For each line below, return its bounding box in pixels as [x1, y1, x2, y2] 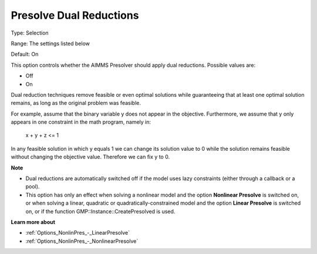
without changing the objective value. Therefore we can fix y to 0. [11, 153, 170, 161]
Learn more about [11, 218, 56, 225]
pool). [25, 183, 40, 190]
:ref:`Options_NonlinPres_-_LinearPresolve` [25, 229, 130, 236]
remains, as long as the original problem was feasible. [11, 100, 141, 107]
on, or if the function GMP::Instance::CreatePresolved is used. [25, 208, 176, 215]
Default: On [11, 50, 39, 58]
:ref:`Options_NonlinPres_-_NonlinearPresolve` [25, 238, 139, 245]
